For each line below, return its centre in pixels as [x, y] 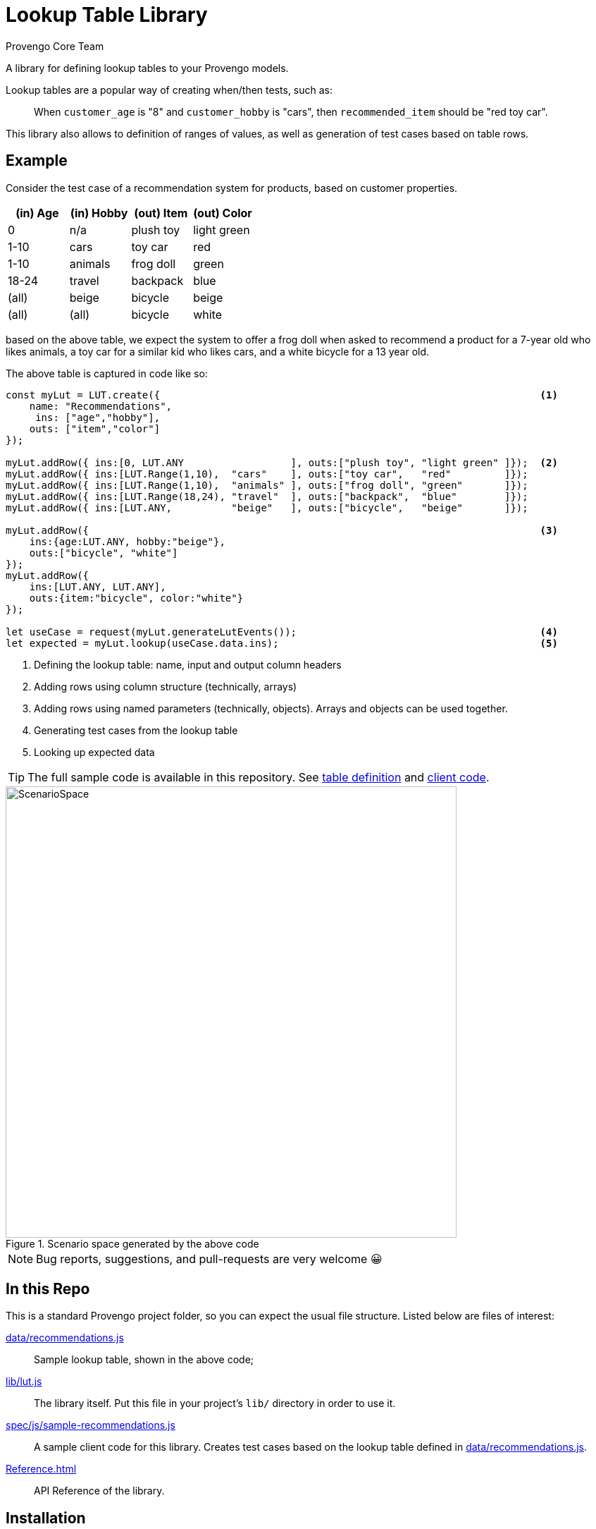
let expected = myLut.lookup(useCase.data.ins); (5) [282, 643]
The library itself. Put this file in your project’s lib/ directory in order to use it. [215, 1403]
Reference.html [41, 1469]
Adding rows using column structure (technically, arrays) [166, 686]
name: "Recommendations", [101, 406]
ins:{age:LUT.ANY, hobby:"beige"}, [127, 541]
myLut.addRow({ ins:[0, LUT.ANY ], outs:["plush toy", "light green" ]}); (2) [282, 462]
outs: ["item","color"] [95, 428]
